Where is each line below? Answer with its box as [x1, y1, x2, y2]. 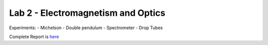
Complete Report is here [9, 34, 59, 40]
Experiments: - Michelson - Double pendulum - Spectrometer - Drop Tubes [9, 25, 163, 31]
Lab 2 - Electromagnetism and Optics [9, 7, 166, 18]
